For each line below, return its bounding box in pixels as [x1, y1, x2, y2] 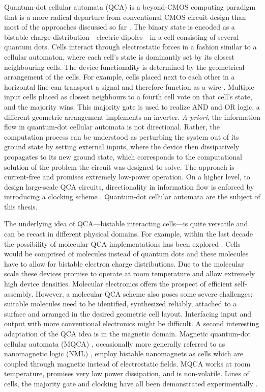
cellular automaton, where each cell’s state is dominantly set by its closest [4, 51, 234, 62]
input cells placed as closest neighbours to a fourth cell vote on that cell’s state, [4, 91, 252, 102]
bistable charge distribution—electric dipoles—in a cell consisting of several [4, 31, 239, 42]
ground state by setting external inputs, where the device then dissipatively [4, 141, 240, 152]
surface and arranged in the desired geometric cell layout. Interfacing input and [4, 308, 252, 319]
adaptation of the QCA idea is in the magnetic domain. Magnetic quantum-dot [4, 328, 251, 338]
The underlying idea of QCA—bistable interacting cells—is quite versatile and [4, 218, 248, 229]
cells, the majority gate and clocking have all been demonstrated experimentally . [4, 378, 258, 388]
